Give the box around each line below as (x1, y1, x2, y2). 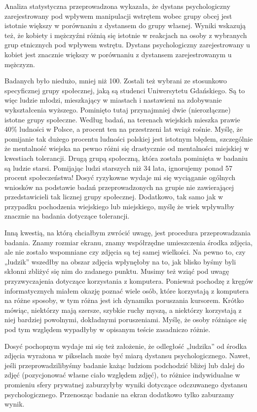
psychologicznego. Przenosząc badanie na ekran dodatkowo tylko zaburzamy (4, 389, 234, 399)
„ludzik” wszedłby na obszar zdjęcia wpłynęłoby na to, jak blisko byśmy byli (4, 256, 236, 266)
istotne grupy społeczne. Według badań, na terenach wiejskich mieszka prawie (4, 114, 240, 124)
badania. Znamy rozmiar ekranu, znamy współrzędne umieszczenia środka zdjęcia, (4, 237, 253, 247)
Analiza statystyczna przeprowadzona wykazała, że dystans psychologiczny (4, 1, 230, 11)
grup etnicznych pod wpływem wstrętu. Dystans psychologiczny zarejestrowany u (4, 39, 250, 50)
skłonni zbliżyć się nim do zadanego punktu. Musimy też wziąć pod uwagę (4, 266, 229, 276)
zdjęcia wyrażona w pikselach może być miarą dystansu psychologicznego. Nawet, (4, 350, 251, 361)
